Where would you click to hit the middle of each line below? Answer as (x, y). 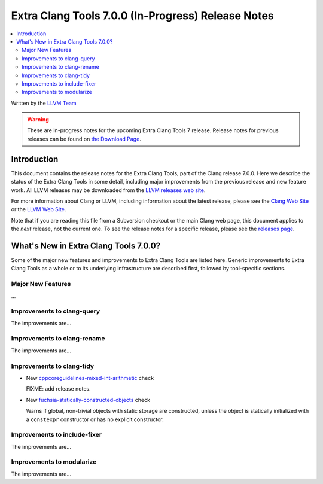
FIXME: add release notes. (58, 389)
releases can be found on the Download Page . (84, 139)
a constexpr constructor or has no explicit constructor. (95, 419)
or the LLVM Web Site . (39, 209)
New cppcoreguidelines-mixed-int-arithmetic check (90, 378)
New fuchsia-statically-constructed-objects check (88, 400)
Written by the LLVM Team (44, 103)
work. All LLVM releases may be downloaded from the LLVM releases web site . (108, 190)
